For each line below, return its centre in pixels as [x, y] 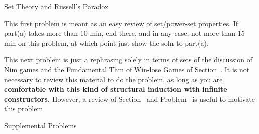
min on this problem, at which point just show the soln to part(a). [106, 42]
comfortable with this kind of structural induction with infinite [116, 89]
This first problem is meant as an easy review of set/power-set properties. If [121, 23]
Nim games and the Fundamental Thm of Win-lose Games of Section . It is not [127, 69]
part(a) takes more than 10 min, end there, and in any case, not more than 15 [124, 33]
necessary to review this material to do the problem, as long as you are [113, 79]
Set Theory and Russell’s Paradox [56, 6]
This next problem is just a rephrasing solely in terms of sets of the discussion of [128, 59]
